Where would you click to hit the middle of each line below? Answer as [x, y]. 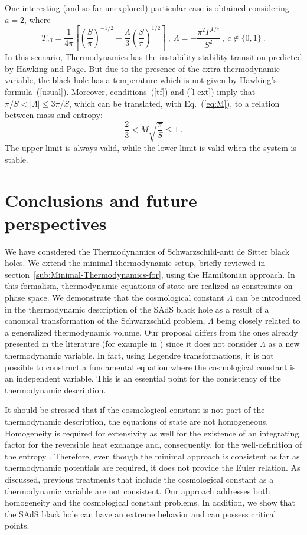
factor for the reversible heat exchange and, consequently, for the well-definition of [153, 444]
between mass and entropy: [54, 115]
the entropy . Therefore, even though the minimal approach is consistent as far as [152, 456]
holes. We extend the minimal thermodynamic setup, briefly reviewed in [135, 263]
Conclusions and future [101, 200]
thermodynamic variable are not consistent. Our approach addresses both [138, 490]
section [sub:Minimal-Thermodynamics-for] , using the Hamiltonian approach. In [150, 274]
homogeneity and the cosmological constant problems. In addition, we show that [150, 502]
